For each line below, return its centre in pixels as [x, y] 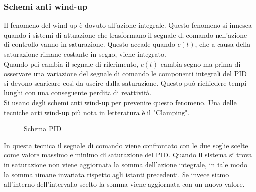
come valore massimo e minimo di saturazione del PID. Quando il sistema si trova [128, 155]
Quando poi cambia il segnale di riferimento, [71, 63]
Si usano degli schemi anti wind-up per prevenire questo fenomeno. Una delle [120, 102]
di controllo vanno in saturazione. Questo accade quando [90, 44]
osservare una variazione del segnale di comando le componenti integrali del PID [125, 73]
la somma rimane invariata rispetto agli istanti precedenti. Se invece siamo [117, 174]
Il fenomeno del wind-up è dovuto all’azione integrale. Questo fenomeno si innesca [128, 25]
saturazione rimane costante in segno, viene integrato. [85, 54]
